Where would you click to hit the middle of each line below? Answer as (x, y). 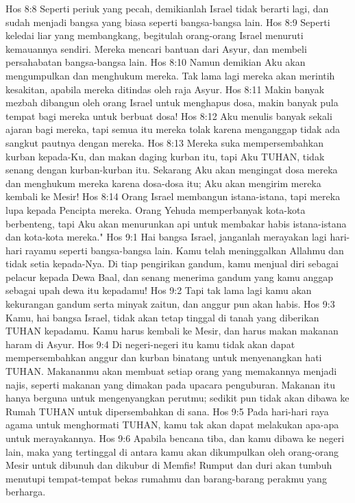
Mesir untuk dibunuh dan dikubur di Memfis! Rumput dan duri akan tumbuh (169, 465)
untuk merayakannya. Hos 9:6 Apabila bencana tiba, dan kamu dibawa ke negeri (175, 438)
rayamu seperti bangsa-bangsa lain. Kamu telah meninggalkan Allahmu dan (184, 250)
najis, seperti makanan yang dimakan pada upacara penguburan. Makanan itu (171, 384)
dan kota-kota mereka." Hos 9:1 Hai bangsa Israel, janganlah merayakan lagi (166, 237)
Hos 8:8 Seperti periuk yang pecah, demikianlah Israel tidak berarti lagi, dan (167, 8)
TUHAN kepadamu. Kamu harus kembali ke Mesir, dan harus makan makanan (172, 331)
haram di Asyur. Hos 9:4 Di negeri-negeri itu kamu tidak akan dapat (150, 344)
